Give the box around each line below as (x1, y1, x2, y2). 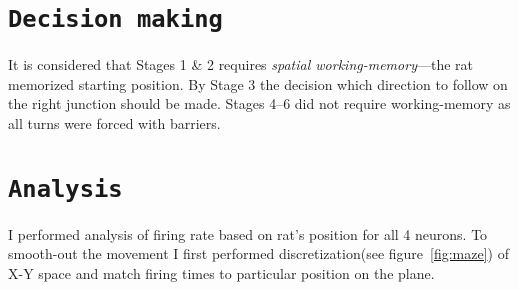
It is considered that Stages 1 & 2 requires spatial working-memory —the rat (8, 54, 473, 75)
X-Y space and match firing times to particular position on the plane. (8, 263, 435, 284)
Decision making (8, 5, 223, 34)
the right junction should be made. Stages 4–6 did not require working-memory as (8, 93, 511, 114)
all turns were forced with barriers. (8, 113, 221, 134)
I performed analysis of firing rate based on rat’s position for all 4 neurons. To (8, 223, 488, 244)
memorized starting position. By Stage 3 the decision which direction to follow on (8, 73, 508, 94)
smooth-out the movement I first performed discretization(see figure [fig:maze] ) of (8, 243, 509, 264)
